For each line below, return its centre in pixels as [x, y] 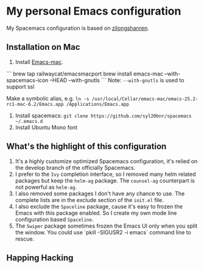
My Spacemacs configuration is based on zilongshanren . [78, 28]
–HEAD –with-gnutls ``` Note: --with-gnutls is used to [117, 80]
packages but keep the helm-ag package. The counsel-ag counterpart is [105, 180]
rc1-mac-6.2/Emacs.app [35, 104]
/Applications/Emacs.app [98, 104]
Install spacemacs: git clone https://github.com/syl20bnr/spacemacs [103, 115]
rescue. [25, 239]
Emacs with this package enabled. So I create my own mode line [96, 213]
